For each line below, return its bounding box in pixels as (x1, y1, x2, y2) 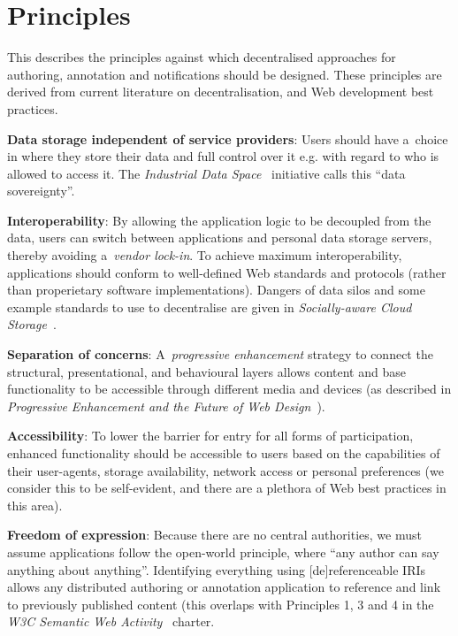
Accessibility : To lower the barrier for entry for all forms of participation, (7, 426, 414, 445)
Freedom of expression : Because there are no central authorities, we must (7, 525, 422, 544)
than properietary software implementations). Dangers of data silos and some (7, 280, 425, 299)
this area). (7, 495, 63, 514)
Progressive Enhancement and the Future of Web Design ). (7, 396, 325, 415)
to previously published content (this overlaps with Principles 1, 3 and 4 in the (7, 594, 434, 613)
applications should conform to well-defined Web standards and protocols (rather (7, 263, 447, 281)
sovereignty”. (7, 181, 75, 200)
